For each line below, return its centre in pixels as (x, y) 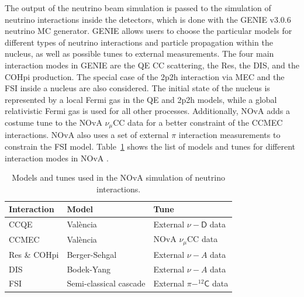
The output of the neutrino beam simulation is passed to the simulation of (138, 8)
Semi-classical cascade (106, 283)
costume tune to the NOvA (53, 122)
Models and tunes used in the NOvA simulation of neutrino (118, 177)
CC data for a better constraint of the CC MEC (198, 122)
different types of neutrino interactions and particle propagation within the (139, 42)
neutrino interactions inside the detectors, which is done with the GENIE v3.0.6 (148, 19)
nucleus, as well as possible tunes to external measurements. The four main (139, 53)
